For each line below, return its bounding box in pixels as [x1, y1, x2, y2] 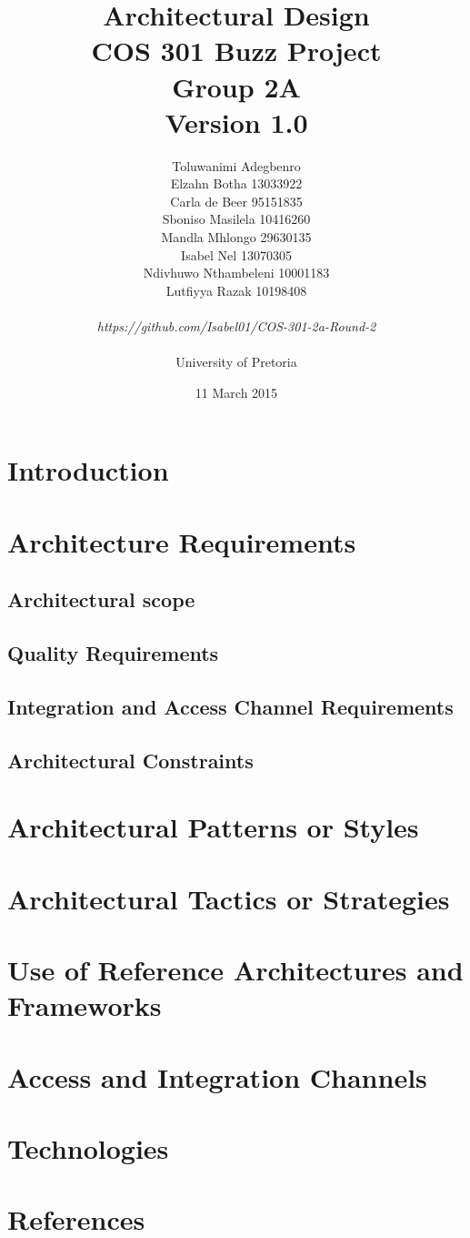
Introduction [7, 452, 169, 489]
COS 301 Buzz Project [91, 32, 382, 69]
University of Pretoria [175, 352, 297, 371]
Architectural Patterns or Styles [7, 808, 419, 846]
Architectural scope [7, 585, 195, 614]
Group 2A [172, 67, 301, 105]
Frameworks [7, 987, 162, 1024]
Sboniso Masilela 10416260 [162, 209, 311, 228]
